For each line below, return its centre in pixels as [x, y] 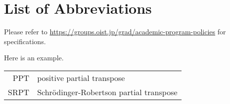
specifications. [25, 41]
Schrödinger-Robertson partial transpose [107, 92]
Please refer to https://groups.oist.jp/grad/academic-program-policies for [115, 32]
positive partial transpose [81, 78]
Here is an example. [34, 58]
